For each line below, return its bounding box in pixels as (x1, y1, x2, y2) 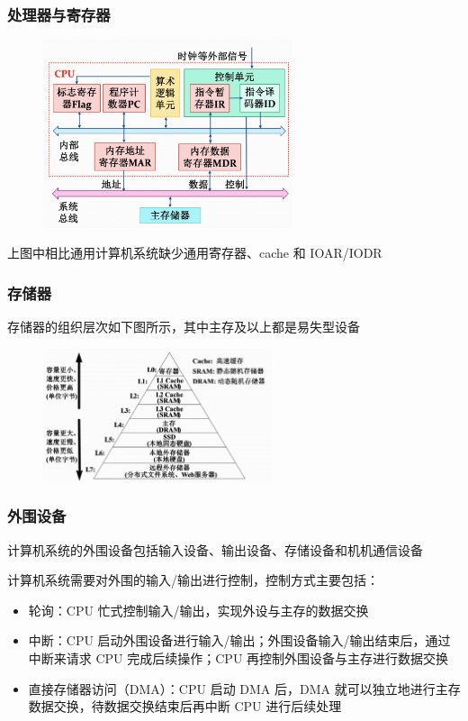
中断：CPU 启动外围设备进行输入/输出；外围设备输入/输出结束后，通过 (28, 631, 451, 650)
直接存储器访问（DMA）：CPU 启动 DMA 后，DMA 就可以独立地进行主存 (28, 679, 461, 698)
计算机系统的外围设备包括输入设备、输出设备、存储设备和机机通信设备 (7, 540, 423, 559)
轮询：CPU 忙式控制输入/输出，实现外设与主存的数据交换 (28, 600, 369, 619)
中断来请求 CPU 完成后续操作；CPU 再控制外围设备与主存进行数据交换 (28, 649, 449, 668)
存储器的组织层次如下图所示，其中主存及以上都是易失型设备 (7, 316, 360, 335)
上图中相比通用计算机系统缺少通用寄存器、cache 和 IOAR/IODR (7, 243, 382, 262)
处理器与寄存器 (7, 3, 111, 25)
